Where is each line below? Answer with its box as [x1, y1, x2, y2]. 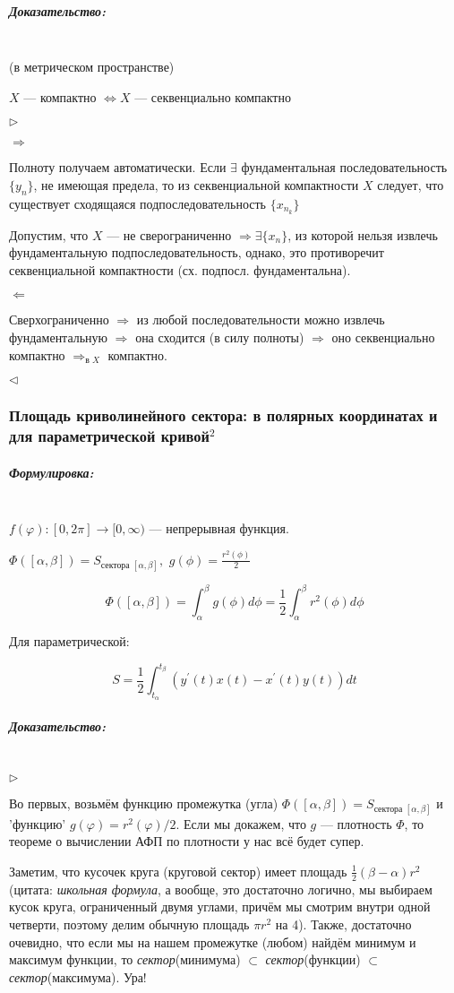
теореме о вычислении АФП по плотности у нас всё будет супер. [9, 832, 364, 851]
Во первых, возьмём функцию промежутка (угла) [9, 793, 278, 812]
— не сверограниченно [107, 225, 232, 244]
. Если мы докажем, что [176, 814, 306, 833]
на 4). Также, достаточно [275, 914, 412, 933]
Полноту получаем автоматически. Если [9, 158, 227, 177]
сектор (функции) [265, 950, 361, 969]
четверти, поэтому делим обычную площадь [9, 914, 250, 933]
